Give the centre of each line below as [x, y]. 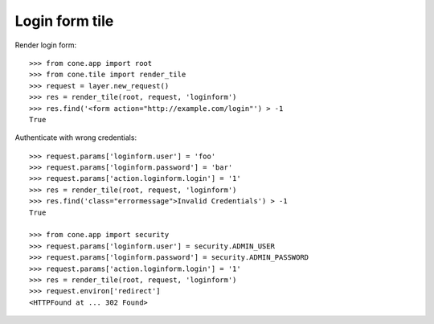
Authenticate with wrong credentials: [76, 137]
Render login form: [46, 45]
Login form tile [64, 21]
